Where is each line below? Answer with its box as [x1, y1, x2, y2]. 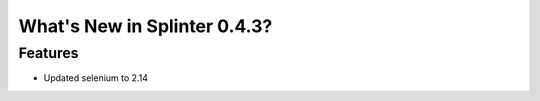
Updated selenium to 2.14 [43, 72, 149, 84]
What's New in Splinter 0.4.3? [18, 15, 273, 37]
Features [18, 44, 79, 62]
